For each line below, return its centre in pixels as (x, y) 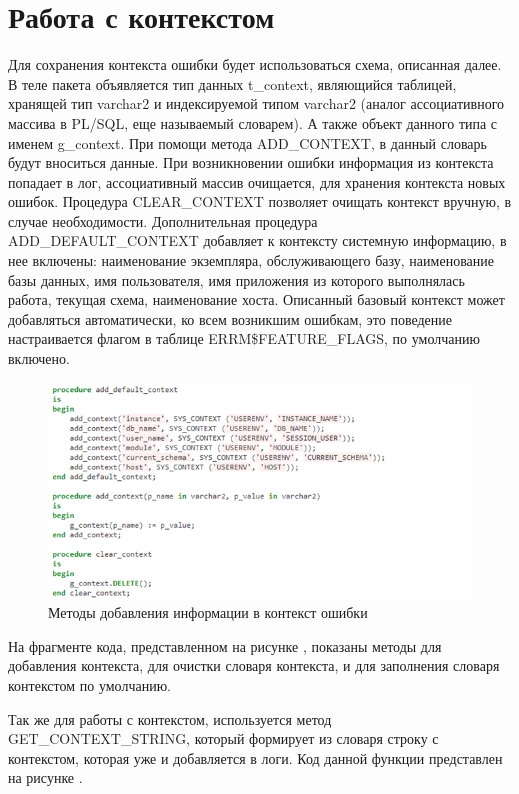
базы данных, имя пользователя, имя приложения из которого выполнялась (236, 279)
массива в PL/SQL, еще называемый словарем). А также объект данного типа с (253, 122)
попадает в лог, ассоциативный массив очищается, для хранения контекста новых (257, 181)
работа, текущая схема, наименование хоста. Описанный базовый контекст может (256, 299)
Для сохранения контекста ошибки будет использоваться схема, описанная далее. (255, 64)
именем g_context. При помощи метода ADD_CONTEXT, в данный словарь (247, 142)
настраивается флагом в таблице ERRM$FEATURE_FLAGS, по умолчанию (244, 338)
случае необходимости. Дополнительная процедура (163, 220)
